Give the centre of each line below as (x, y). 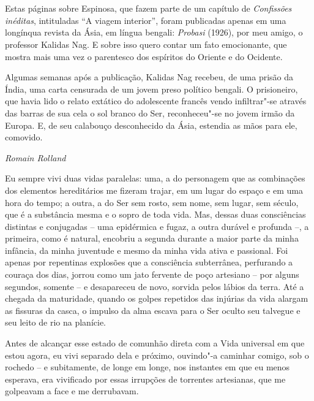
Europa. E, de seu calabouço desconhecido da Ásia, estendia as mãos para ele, (151, 125)
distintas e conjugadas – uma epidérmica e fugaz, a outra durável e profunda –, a (157, 226)
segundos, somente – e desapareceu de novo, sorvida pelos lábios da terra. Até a (155, 286)
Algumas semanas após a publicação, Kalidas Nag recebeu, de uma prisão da (149, 77)
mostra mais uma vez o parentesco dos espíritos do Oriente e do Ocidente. (144, 56)
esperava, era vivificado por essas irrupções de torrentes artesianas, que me (145, 379)
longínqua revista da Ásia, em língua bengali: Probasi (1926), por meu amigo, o (154, 32)
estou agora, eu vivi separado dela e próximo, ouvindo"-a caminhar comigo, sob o (157, 355)
